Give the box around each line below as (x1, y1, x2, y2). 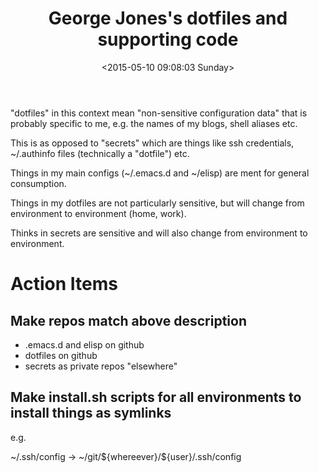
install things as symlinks (10, 405, 172, 422)
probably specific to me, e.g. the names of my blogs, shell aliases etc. (10, 117, 298, 129)
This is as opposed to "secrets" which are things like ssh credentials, (10, 137, 295, 149)
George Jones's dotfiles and (48, 7, 288, 30)
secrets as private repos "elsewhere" (24, 360, 178, 372)
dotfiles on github (24, 349, 98, 361)
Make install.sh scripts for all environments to (10, 389, 302, 406)
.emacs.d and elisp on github (24, 338, 145, 351)
